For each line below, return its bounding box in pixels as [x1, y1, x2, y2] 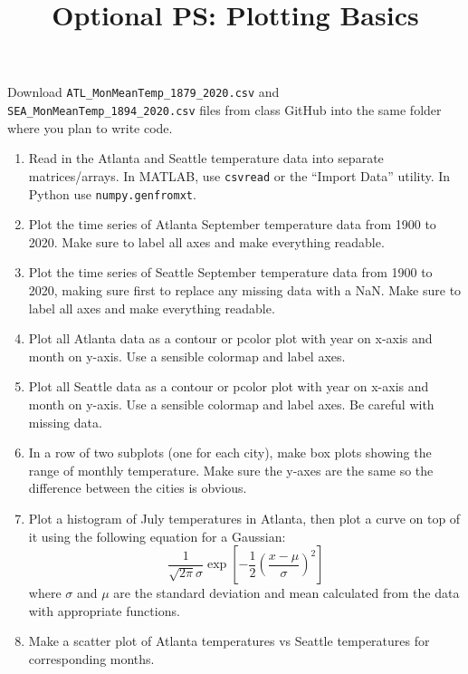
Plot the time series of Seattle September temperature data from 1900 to [28, 263, 433, 282]
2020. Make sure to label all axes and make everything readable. [28, 232, 385, 251]
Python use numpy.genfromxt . [28, 184, 196, 203]
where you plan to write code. [7, 118, 173, 137]
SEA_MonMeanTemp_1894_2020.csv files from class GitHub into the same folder [7, 101, 442, 120]
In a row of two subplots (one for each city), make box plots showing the [28, 443, 432, 462]
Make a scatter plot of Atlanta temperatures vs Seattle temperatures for [28, 631, 430, 650]
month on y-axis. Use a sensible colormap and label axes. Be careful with [28, 394, 435, 413]
